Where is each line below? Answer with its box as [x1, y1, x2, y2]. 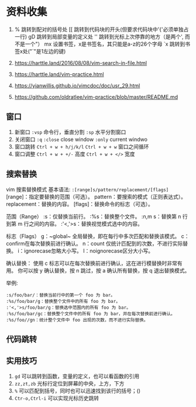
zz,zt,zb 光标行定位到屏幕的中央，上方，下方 [14, 380, 125, 387]
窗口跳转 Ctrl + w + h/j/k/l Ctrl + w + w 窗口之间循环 [14, 143, 149, 150]
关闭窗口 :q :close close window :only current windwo [14, 136, 148, 143]
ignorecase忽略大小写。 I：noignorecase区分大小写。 [24, 247, 154, 254]
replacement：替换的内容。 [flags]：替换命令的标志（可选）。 [6, 200, 154, 208]
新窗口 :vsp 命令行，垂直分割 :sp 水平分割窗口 [14, 128, 126, 135]
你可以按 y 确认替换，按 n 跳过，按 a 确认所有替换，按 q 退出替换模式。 [17, 267, 190, 274]
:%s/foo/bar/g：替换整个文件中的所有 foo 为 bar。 [6, 298, 121, 304]
